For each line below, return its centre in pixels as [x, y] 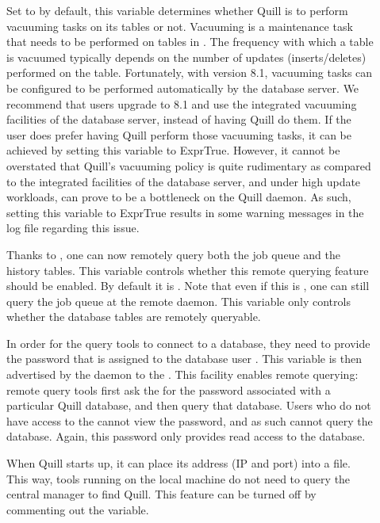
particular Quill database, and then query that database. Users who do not [189, 405]
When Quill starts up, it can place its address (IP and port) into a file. [178, 463]
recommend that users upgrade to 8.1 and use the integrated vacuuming [182, 103]
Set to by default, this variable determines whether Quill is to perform [177, 10]
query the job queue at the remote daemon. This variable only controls [178, 301]
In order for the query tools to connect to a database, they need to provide [188, 343]
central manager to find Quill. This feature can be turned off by [161, 494]
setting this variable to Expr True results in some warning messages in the [185, 212]
